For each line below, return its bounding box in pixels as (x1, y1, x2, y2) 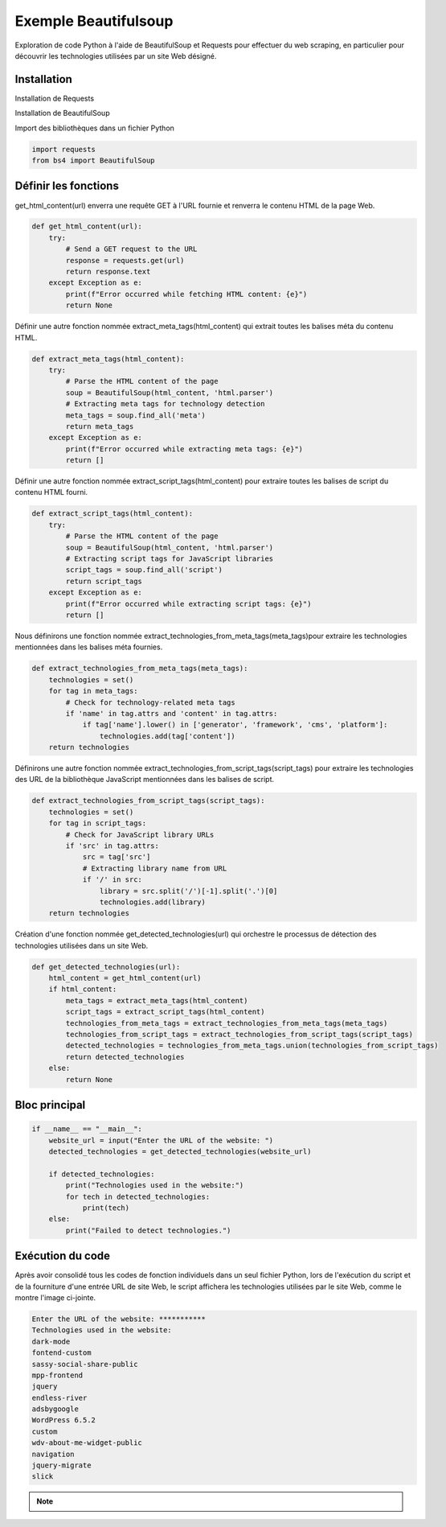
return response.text (65, 267, 151, 277)
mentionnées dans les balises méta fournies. (14, 642, 163, 652)
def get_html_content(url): (31, 222, 142, 231)
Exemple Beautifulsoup (14, 12, 174, 30)
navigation (31, 1449, 75, 1459)
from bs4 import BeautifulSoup (31, 156, 156, 165)
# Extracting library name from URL (82, 863, 227, 873)
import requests (31, 145, 96, 154)
